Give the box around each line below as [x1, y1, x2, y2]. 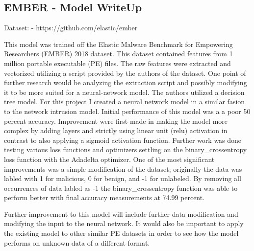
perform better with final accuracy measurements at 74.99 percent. [4, 192, 205, 203]
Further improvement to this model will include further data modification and [4, 208, 238, 219]
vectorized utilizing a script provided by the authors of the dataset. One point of [4, 68, 246, 78]
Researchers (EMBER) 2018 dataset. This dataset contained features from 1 [4, 48, 233, 59]
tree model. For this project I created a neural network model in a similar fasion [4, 96, 245, 107]
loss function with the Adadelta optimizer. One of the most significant [4, 154, 215, 164]
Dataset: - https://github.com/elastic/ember [4, 23, 138, 33]
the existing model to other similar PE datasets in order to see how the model [4, 228, 239, 238]
